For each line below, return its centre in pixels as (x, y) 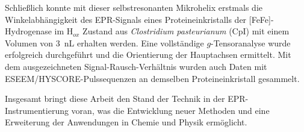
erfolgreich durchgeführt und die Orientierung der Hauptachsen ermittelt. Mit (148, 55)
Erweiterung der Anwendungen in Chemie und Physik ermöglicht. (126, 122)
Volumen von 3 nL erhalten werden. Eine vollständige (104, 42)
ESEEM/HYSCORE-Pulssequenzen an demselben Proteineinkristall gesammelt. (152, 78)
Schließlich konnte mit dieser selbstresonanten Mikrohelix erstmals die (134, 7)
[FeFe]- (261, 19)
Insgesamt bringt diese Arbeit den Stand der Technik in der (115, 99)
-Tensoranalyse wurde (251, 42)
